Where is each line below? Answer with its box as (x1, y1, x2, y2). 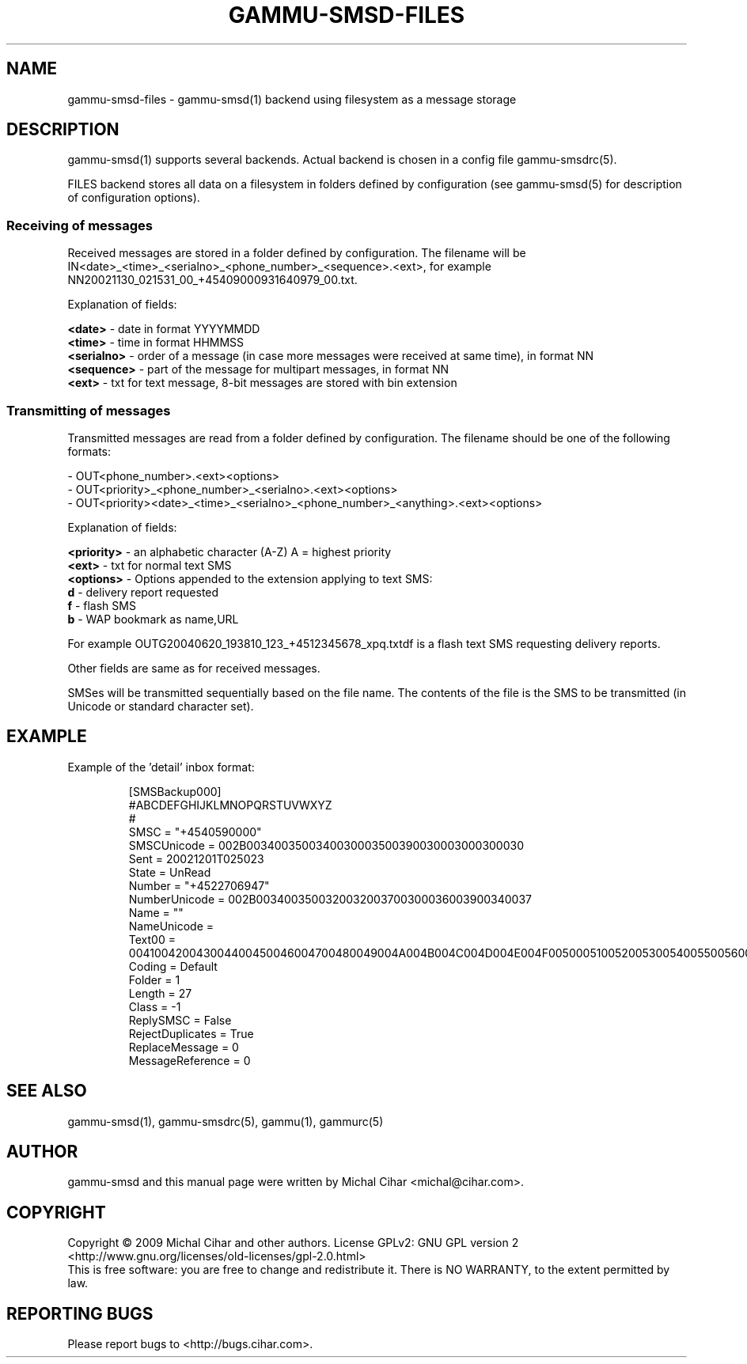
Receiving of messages (6, 217, 153, 233)
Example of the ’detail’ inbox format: (67, 760, 255, 774)
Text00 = (128, 932, 176, 946)
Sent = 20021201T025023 (128, 851, 264, 866)
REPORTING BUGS (6, 1303, 154, 1324)
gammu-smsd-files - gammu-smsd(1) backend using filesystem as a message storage (67, 92, 517, 106)
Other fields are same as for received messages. (67, 661, 320, 675)
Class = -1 (128, 999, 181, 1014)
